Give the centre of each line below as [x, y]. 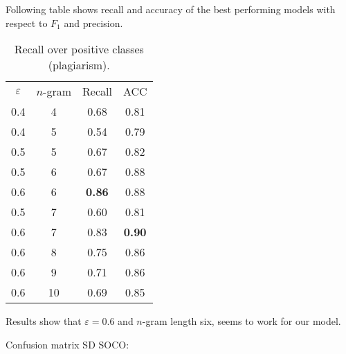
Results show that [44, 321]
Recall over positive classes [79, 49]
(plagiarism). [79, 65]
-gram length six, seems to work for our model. [242, 321]
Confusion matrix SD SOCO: [67, 344]
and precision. [93, 23]
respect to [27, 23]
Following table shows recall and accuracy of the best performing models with [171, 9]
